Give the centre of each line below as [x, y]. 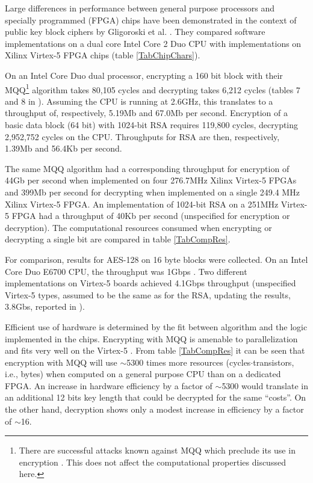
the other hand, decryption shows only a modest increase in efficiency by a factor [154, 409]
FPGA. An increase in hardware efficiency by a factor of [109, 385]
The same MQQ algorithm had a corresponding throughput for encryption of [147, 168]
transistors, [274, 362]
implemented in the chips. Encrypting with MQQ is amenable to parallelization [151, 338]
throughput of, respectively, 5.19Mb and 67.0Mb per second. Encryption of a [146, 113]
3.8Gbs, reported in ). [45, 306]
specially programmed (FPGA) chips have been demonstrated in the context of [151, 20]
